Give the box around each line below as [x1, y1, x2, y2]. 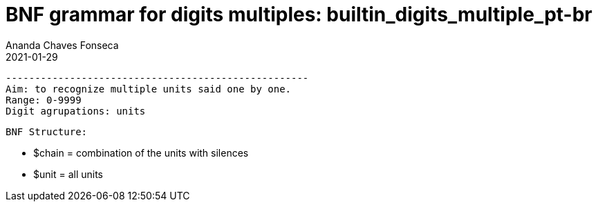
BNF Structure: [6, 126, 88, 137]
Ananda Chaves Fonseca [6, 39, 119, 51]
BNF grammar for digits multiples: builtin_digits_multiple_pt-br [6, 3, 592, 26]
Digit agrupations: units [6, 105, 146, 117]
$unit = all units [33, 168, 103, 180]
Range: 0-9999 [6, 94, 82, 106]
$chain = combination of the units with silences [33, 146, 249, 159]
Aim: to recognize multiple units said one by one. [6, 83, 292, 95]
